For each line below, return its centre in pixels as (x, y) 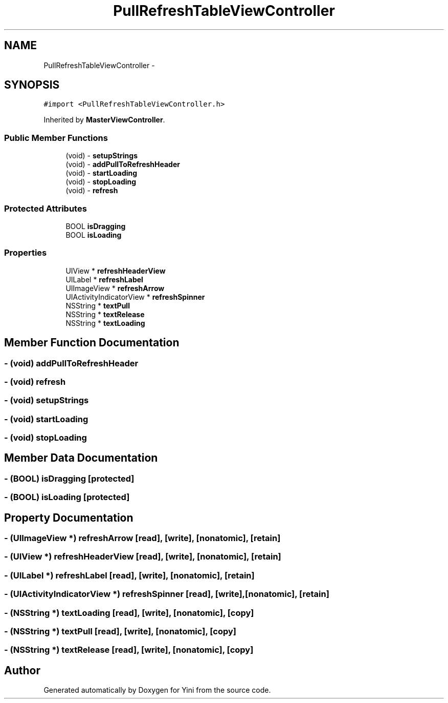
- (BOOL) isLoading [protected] (67, 497)
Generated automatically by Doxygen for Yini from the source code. (157, 690)
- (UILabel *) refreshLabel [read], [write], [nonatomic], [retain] (129, 575)
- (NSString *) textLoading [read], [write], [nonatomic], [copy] (129, 613)
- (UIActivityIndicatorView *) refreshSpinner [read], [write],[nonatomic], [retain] (167, 594)
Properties (26, 253)
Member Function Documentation (92, 343)
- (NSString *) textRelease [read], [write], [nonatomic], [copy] (129, 650)
